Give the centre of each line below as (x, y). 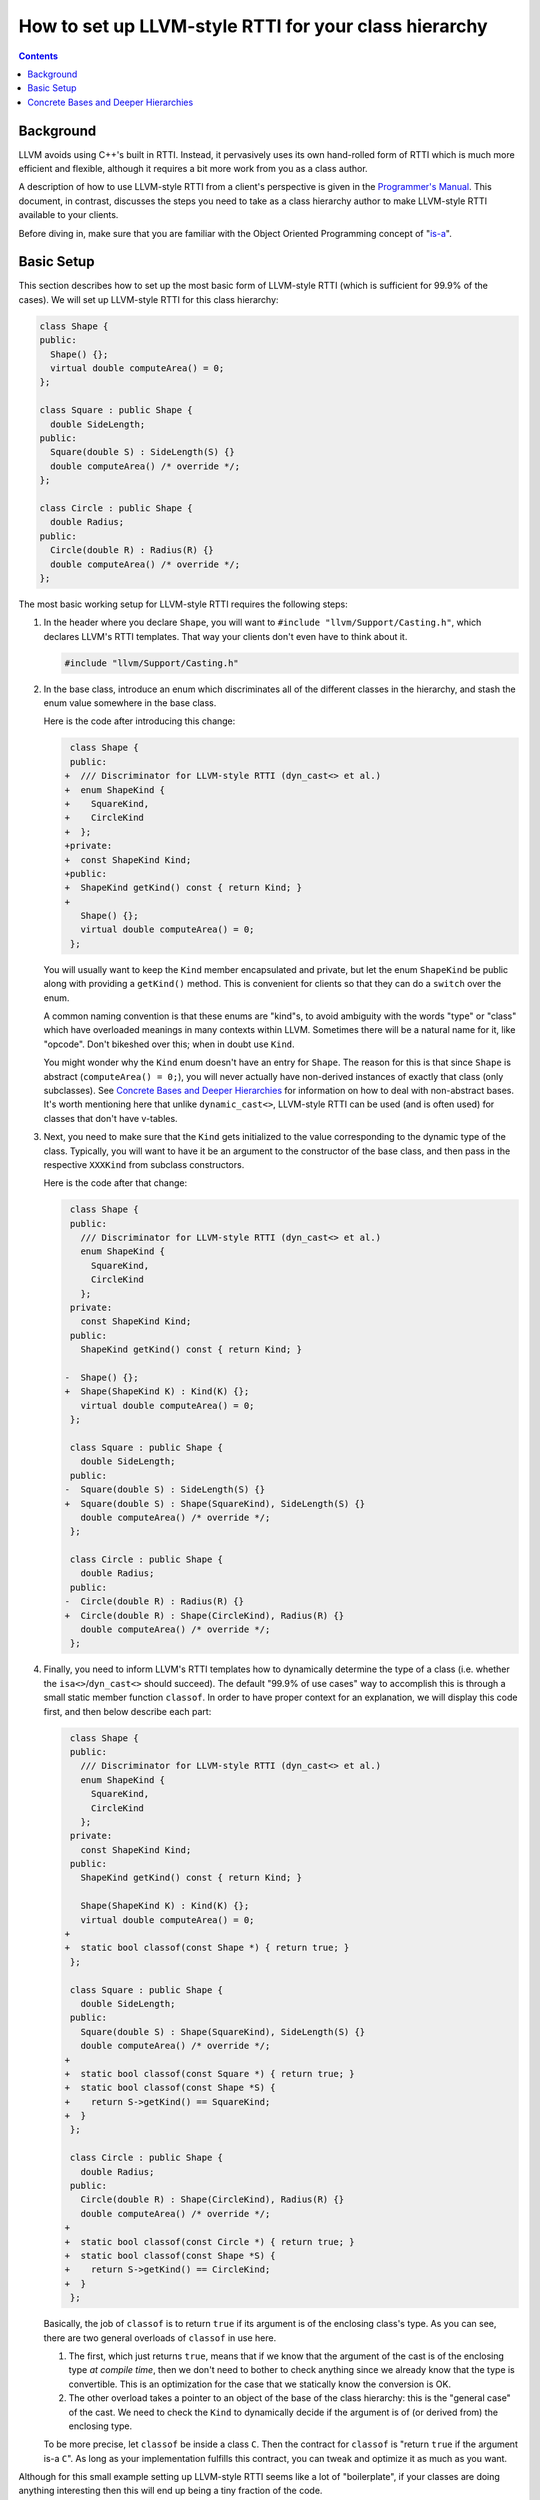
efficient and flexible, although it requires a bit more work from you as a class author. (193, 169)
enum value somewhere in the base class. (130, 703)
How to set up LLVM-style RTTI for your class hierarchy (253, 26)
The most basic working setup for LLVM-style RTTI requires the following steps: (183, 604)
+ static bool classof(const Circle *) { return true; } (209, 2241)
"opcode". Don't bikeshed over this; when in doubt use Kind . (169, 1044)
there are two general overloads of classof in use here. (160, 2337)
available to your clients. (68, 215)
